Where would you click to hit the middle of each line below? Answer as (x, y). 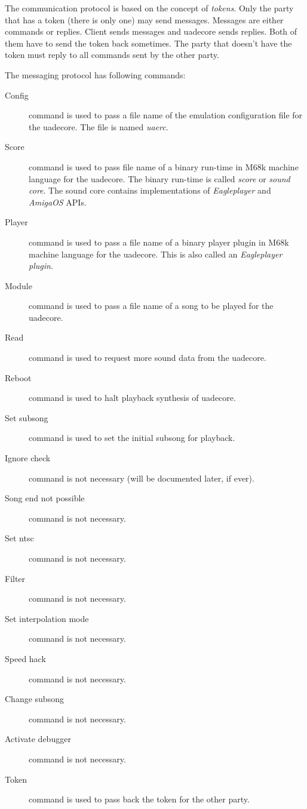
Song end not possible (45, 498)
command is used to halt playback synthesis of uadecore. (132, 398)
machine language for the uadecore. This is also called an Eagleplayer (156, 254)
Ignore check (28, 458)
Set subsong (27, 417)
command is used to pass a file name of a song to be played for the (151, 306)
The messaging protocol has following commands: (95, 74)
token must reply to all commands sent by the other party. (112, 55)
